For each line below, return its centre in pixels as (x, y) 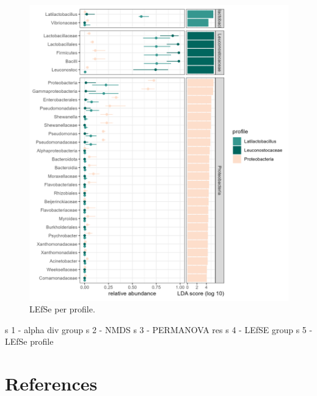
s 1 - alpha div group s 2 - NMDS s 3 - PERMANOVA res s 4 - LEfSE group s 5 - (159, 329)
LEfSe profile (29, 341)
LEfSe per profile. (62, 309)
